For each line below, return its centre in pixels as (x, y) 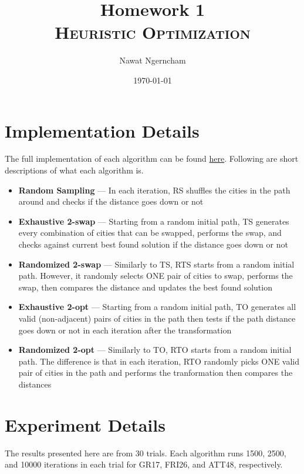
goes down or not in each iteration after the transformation (125, 330)
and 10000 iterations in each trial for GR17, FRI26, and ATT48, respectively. (144, 464)
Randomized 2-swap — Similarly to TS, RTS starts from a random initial (156, 264)
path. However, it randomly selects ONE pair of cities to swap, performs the (156, 276)
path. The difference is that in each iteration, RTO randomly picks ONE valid (159, 361)
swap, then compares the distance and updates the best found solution (145, 287)
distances (35, 384)
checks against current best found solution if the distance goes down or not (153, 244)
